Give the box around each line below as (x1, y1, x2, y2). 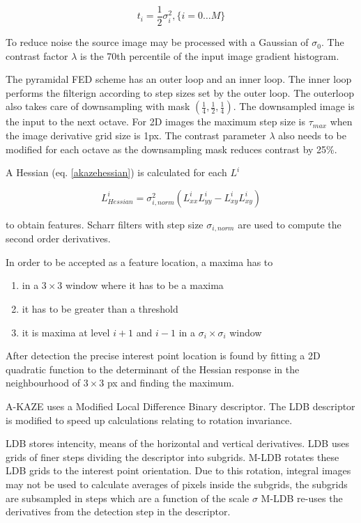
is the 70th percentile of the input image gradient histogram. (80, 48, 339, 63)
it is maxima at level (22, 325, 110, 339)
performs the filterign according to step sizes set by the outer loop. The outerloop (6, 85, 354, 100)
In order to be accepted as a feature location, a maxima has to (6, 254, 273, 269)
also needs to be (278, 128, 346, 143)
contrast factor (6, 48, 68, 63)
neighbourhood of (6, 375, 81, 390)
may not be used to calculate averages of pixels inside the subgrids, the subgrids (6, 476, 348, 491)
